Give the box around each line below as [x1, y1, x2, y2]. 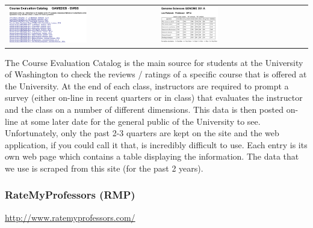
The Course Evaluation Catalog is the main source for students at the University [5, 56, 303, 68]
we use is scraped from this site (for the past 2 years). [5, 161, 203, 174]
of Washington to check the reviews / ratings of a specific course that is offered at [5, 68, 307, 80]
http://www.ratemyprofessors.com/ [5, 211, 135, 223]
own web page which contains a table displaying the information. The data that [5, 150, 299, 163]
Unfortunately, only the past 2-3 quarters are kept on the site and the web [5, 127, 279, 139]
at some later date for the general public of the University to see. [20, 115, 261, 127]
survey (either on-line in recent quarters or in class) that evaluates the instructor [5, 91, 303, 104]
